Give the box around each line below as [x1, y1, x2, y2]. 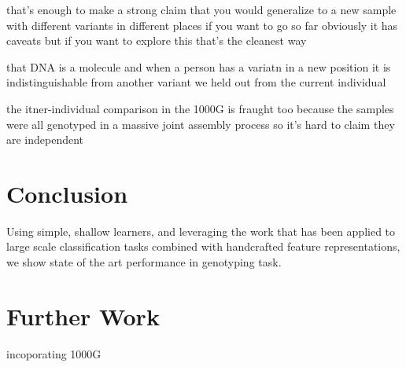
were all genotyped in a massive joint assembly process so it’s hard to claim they [6, 116, 395, 132]
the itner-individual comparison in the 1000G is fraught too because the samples [6, 100, 394, 116]
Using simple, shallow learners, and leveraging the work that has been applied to [6, 222, 396, 239]
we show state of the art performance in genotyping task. [6, 254, 282, 270]
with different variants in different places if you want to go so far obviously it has [6, 17, 398, 33]
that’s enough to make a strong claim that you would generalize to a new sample [6, 2, 397, 17]
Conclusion [6, 177, 128, 209]
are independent [6, 131, 84, 148]
